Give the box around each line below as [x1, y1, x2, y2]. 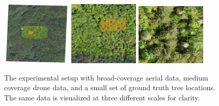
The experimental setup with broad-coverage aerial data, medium [4, 72, 208, 83]
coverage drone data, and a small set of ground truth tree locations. [4, 82, 215, 93]
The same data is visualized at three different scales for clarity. [4, 92, 200, 102]
